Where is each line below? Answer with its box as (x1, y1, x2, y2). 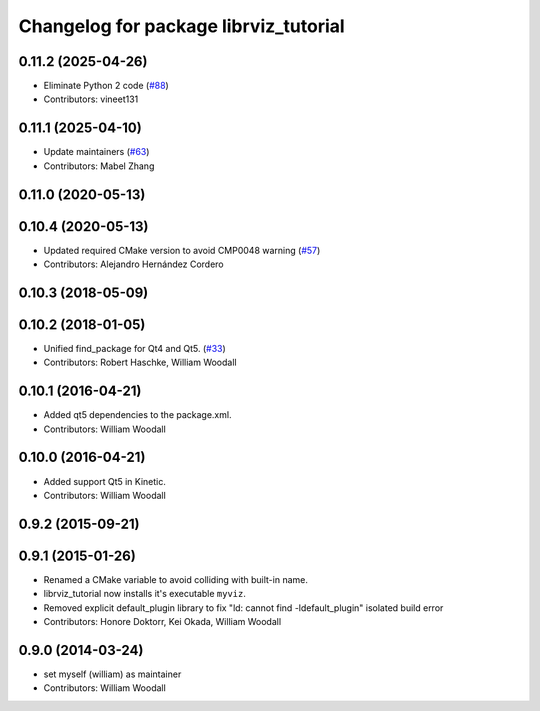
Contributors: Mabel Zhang (43, 160, 155, 172)
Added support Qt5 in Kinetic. (43, 475, 167, 487)
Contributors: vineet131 (43, 93, 139, 105)
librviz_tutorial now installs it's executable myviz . (43, 588, 247, 600)
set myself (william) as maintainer (43, 668, 182, 680)
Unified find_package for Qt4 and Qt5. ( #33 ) (43, 342, 227, 354)
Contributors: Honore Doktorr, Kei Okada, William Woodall (43, 616, 282, 628)
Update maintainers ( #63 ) (43, 146, 150, 158)
